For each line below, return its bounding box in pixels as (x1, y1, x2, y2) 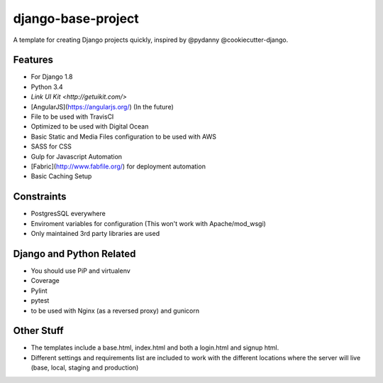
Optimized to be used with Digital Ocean (30, 122, 149, 131)
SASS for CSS (30, 142, 72, 151)
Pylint (30, 286, 48, 295)
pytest (30, 296, 50, 305)
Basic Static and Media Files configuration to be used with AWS (30, 132, 216, 141)
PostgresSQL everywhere (30, 210, 106, 218)
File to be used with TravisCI (30, 112, 114, 121)
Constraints (13, 190, 67, 203)
